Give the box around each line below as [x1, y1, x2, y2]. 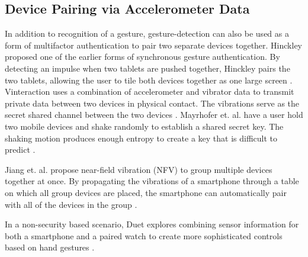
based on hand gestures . [5, 241, 95, 253]
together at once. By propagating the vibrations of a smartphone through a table [5, 175, 299, 187]
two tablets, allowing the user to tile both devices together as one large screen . [5, 73, 293, 86]
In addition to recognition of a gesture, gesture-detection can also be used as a [5, 27, 289, 40]
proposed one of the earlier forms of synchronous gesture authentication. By [5, 50, 280, 63]
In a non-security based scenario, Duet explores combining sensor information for [5, 218, 299, 230]
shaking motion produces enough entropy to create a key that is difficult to [5, 131, 278, 144]
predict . [5, 143, 36, 156]
